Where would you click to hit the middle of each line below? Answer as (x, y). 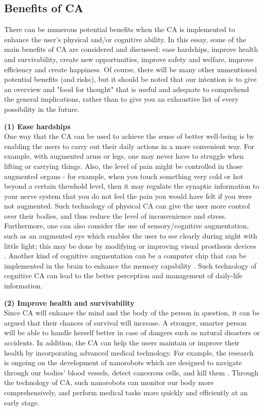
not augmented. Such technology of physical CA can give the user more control (127, 206)
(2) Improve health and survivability (69, 302)
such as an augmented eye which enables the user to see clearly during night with (131, 236)
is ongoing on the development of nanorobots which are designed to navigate (123, 362)
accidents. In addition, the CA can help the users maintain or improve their (122, 343)
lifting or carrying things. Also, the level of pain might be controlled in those (123, 166)
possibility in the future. (42, 109)
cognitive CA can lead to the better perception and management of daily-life (123, 275)
